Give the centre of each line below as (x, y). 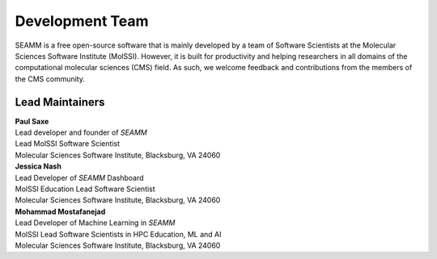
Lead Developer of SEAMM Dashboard (80, 178)
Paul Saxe (32, 121)
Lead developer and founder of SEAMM (81, 132)
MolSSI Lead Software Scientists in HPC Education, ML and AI (118, 234)
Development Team (82, 21)
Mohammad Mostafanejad (60, 211)
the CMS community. (50, 79)
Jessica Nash (38, 166)
